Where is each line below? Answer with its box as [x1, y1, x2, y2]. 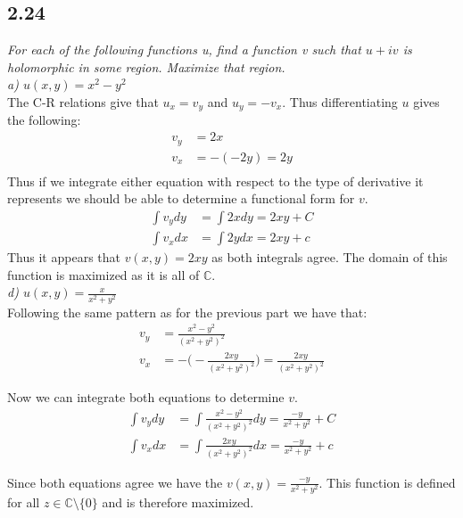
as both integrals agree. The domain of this [211, 248, 448, 267]
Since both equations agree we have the [7, 473, 223, 491]
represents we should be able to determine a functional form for [7, 189, 355, 208]
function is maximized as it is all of [7, 265, 200, 284]
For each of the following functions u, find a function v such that [7, 40, 361, 59]
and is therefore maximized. [102, 492, 254, 511]
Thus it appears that [7, 248, 120, 267]
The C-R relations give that [7, 92, 159, 111]
